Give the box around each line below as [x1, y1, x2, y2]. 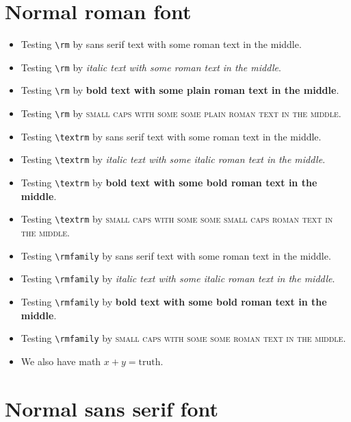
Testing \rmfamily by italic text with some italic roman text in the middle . [21, 271, 335, 286]
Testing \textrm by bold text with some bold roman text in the [21, 175, 317, 190]
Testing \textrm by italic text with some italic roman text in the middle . [21, 152, 326, 166]
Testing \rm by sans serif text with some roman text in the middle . [21, 37, 302, 51]
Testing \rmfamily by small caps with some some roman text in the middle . [21, 331, 346, 345]
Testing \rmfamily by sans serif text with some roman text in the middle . [21, 248, 331, 262]
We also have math [21, 353, 101, 368]
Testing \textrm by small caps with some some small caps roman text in [21, 212, 333, 226]
